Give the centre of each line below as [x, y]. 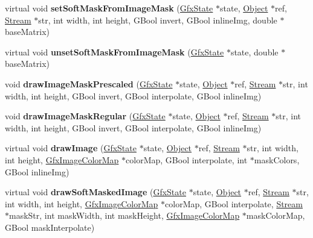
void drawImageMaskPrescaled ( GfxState [89, 83]
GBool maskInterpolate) [50, 227]
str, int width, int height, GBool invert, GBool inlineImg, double [158, 20]
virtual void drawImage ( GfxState [71, 148]
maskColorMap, [276, 215]
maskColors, [277, 159]
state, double [254, 52]
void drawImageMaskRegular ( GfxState [85, 116]
